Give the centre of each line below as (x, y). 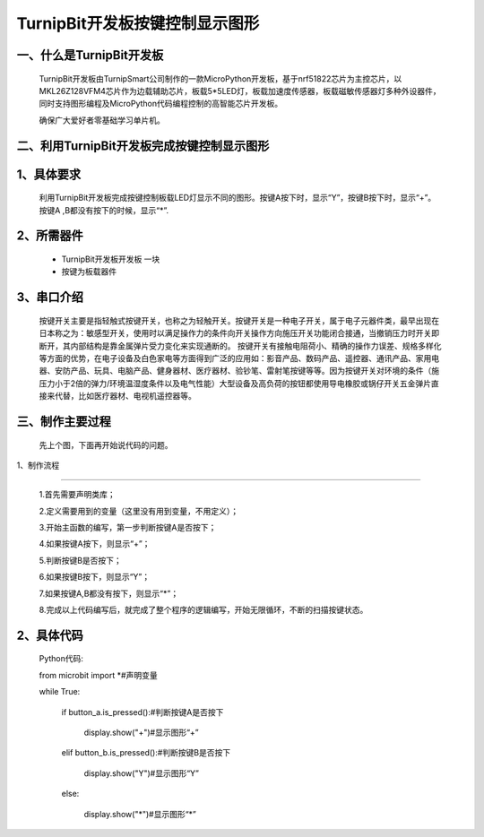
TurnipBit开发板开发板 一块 (111, 259)
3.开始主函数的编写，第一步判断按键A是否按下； (128, 528)
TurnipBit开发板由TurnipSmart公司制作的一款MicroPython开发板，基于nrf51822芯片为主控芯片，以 (220, 78)
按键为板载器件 (89, 272)
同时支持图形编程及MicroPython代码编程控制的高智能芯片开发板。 (161, 104)
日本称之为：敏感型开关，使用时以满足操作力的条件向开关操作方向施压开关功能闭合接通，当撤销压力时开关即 (239, 333)
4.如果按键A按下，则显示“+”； (95, 544)
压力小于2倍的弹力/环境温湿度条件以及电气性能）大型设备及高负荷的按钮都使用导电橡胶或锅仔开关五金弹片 (235, 383)
